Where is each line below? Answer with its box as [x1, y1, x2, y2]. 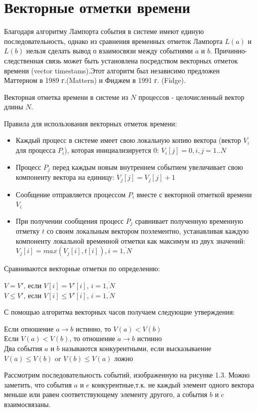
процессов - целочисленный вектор [138, 91, 245, 102]
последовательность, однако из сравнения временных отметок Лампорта [4, 35, 223, 46]
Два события [4, 343, 42, 353]
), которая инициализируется [64, 145, 151, 155]
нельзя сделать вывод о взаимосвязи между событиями [26, 45, 193, 56]
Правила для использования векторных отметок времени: [4, 118, 177, 128]
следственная [4, 55, 44, 65]
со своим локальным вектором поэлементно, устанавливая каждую [46, 226, 249, 236]
